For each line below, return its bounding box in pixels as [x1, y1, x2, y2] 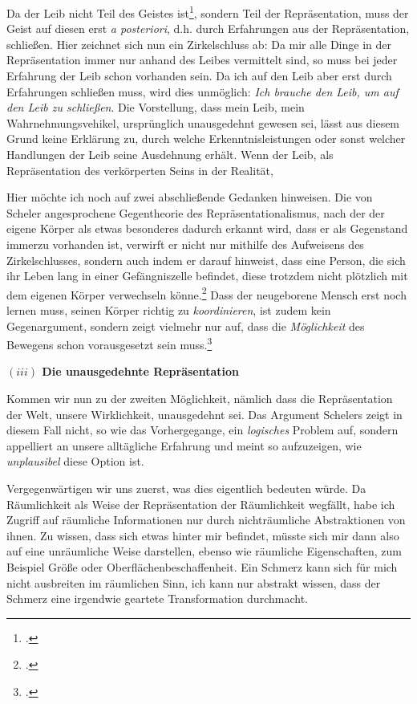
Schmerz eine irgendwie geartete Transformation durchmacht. [6, 590, 308, 607]
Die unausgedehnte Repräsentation [42, 363, 240, 380]
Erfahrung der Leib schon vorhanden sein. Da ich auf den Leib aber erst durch [6, 67, 392, 84]
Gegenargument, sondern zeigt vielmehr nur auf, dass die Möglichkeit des [6, 317, 365, 334]
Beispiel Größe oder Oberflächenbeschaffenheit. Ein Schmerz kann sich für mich [6, 558, 398, 575]
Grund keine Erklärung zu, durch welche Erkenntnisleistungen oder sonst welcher [6, 130, 406, 147]
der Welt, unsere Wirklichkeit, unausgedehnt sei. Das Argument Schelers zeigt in [6, 405, 403, 422]
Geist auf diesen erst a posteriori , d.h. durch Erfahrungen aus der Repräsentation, [6, 20, 410, 37]
